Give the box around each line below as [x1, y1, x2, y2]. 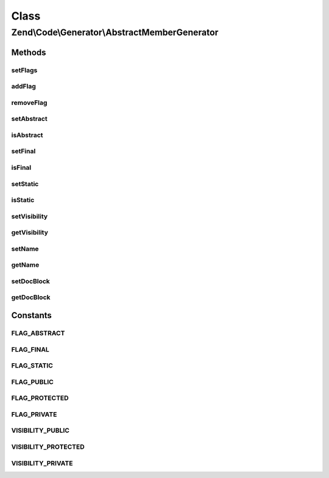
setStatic [11, 179, 39, 188]
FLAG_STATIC [11, 361, 53, 370]
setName [11, 244, 39, 253]
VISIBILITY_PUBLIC [11, 426, 70, 435]
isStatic [11, 196, 35, 205]
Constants [11, 310, 52, 320]
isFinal [11, 163, 32, 172]
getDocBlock [11, 293, 51, 302]
